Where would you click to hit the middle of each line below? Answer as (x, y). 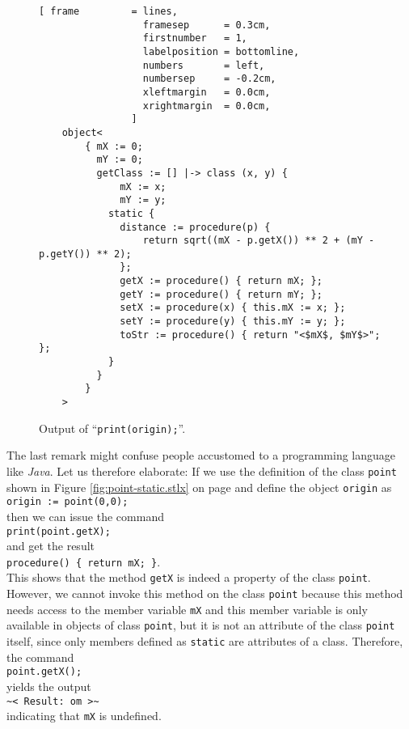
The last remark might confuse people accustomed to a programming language (201, 455)
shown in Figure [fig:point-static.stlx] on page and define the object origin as (199, 487)
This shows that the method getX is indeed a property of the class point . (189, 577)
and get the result (51, 546)
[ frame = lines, (108, 11)
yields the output (49, 686)
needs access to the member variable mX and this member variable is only (187, 609)
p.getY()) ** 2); (85, 254)
